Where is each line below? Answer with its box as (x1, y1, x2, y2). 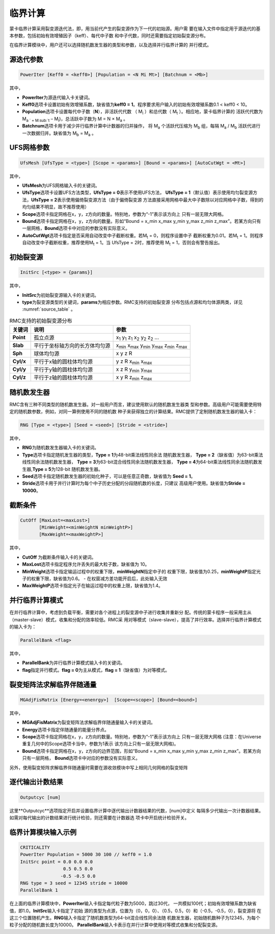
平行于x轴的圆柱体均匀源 (34, 358, 93, 365)
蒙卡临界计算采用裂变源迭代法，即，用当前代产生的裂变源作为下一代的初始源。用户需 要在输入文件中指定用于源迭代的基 (9, 26, 261, 32)
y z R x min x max (116, 358, 152, 366)
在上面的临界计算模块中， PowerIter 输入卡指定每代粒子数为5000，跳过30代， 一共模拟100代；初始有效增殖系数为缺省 (9, 900, 257, 906)
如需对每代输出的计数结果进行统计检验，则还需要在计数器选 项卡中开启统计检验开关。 (9, 814, 189, 821)
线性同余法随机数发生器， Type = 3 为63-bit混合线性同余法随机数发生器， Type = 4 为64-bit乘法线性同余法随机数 (22, 459, 258, 465)
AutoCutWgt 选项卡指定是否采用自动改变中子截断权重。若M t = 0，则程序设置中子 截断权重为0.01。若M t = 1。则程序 (22, 232, 264, 240)
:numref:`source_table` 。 (22, 306, 76, 312)
